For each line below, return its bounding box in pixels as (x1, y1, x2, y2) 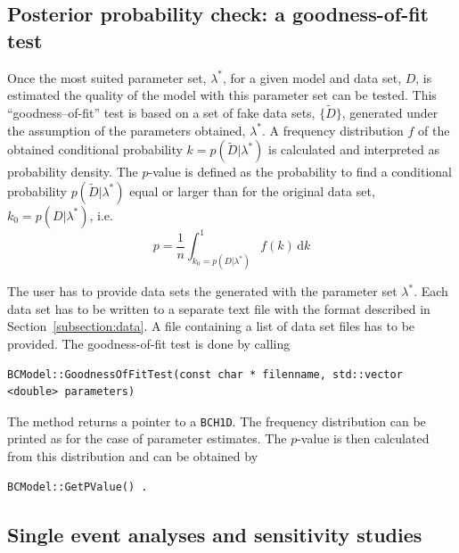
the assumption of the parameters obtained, (7, 120, 246, 139)
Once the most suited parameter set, (7, 68, 207, 87)
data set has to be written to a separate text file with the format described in (7, 299, 430, 318)
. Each (414, 282, 448, 301)
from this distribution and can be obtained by (7, 446, 258, 465)
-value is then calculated (297, 429, 430, 448)
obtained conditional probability (7, 140, 183, 159)
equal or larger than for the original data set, (129, 181, 375, 200)
